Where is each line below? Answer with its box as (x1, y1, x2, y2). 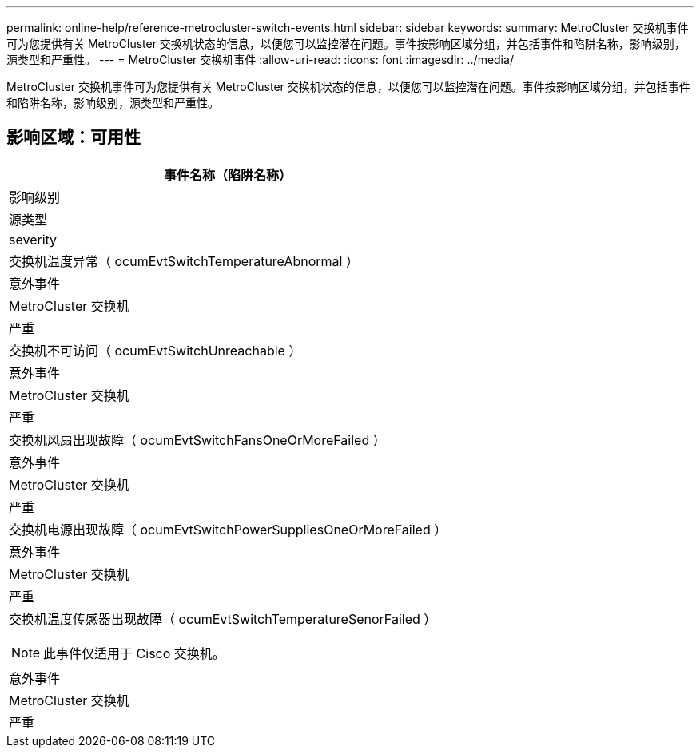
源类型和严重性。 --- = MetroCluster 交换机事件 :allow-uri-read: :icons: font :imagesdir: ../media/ (6, 53, 514, 66)
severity (9, 231, 58, 248)
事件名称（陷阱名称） (164, 166, 292, 183)
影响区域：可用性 (6, 127, 141, 148)
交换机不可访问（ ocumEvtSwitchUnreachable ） (9, 342, 302, 359)
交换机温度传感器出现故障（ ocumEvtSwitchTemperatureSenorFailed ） (9, 610, 437, 627)
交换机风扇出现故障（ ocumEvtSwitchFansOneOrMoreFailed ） (9, 431, 386, 448)
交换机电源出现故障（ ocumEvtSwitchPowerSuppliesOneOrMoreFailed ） (9, 521, 447, 538)
